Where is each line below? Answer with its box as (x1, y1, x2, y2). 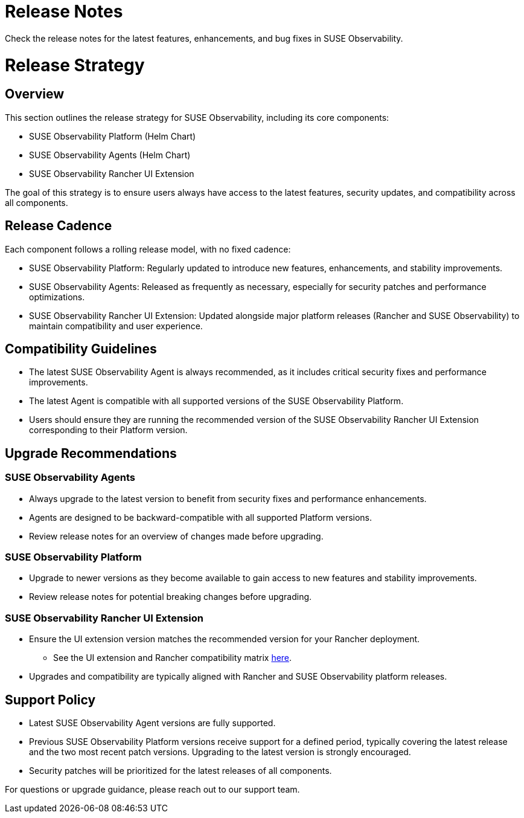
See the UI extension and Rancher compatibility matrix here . (53, 652, 292, 663)
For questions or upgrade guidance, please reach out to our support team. (5, 784, 300, 794)
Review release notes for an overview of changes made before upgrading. (29, 530, 324, 541)
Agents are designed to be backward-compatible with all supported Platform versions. (29, 512, 372, 523)
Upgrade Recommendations (5, 445, 177, 461)
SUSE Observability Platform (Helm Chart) (29, 130, 196, 141)
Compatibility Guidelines (5, 341, 157, 356)
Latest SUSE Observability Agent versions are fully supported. (29, 717, 276, 728)
